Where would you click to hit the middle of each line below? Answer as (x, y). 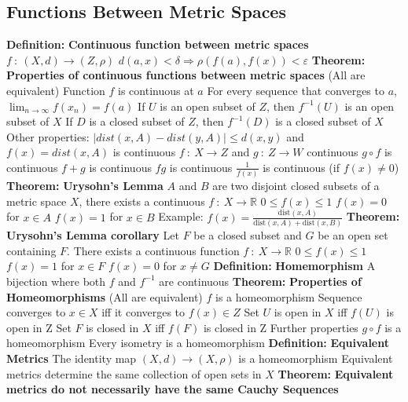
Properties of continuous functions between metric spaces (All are (186, 75)
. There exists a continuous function (153, 250)
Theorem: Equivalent (336, 373)
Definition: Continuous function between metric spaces (158, 44)
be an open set (353, 235)
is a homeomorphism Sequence (289, 296)
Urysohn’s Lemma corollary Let (93, 235)
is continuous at (156, 90)
